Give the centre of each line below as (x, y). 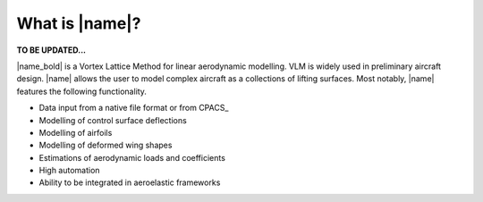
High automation (69, 171)
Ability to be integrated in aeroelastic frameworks (130, 182)
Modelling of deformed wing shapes (106, 145)
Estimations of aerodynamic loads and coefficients (132, 157)
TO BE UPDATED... (51, 50)
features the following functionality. (82, 91)
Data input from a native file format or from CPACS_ (134, 108)
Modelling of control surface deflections (113, 120)
